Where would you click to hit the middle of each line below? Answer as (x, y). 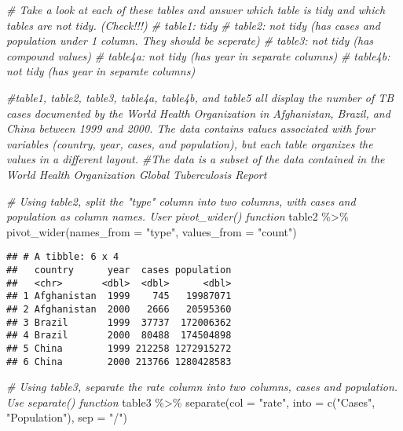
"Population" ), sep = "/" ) (67, 417)
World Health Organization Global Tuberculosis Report (137, 174)
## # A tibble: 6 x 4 (63, 257)
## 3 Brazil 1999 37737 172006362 (119, 322)
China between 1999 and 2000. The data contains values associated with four (191, 128)
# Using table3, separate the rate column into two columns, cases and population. (202, 387)
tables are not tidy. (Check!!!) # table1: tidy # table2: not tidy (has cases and (193, 25)
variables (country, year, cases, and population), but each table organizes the (190, 143)
